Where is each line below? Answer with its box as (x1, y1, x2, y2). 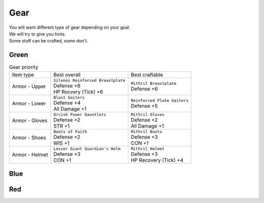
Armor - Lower (12, 100, 46, 107)
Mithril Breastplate (131, 81, 177, 86)
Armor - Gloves (12, 117, 47, 124)
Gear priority (9, 64, 39, 71)
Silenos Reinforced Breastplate (53, 78, 126, 83)
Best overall (53, 71, 81, 78)
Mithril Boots (131, 129, 162, 134)
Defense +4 (53, 99, 81, 106)
